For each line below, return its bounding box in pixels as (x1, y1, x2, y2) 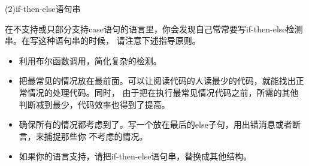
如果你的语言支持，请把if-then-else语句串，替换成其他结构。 (19, 150, 252, 162)
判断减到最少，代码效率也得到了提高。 (19, 98, 170, 110)
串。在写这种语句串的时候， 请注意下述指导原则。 (5, 34, 201, 47)
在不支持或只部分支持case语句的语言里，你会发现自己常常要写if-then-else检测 (5, 22, 303, 35)
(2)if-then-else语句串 (5, 2, 81, 14)
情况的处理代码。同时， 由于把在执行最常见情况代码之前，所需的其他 (27, 86, 299, 98)
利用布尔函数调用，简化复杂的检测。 (19, 54, 162, 67)
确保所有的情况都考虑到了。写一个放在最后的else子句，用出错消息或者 (19, 118, 292, 131)
